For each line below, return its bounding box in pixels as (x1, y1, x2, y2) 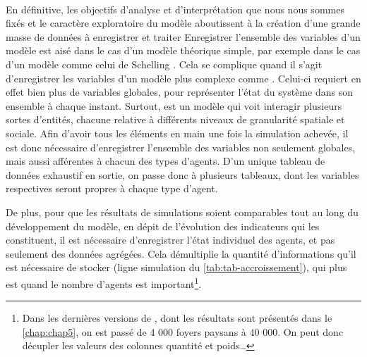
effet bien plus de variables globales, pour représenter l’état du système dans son (6, 84, 353, 99)
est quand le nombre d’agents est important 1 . (6, 274, 202, 291)
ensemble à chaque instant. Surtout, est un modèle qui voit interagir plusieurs (6, 98, 342, 113)
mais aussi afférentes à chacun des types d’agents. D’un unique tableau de (6, 154, 325, 168)
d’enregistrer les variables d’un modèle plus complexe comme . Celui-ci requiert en (6, 70, 361, 85)
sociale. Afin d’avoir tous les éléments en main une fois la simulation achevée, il (6, 125, 349, 140)
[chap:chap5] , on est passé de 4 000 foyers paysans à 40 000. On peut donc (22, 324, 344, 339)
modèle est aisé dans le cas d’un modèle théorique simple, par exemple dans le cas (6, 43, 361, 58)
